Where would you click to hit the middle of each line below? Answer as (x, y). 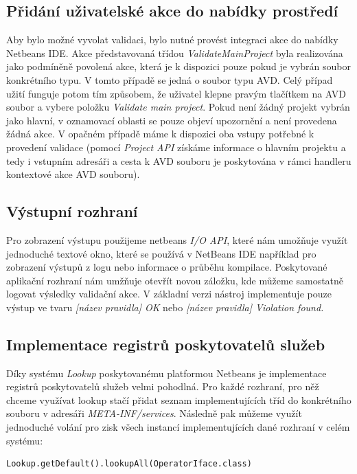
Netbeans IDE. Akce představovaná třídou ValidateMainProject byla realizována (175, 53)
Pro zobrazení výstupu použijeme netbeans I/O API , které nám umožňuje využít (177, 239)
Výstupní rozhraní (72, 211)
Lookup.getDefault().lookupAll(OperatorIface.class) (129, 464)
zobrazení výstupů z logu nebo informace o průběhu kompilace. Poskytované (167, 267)
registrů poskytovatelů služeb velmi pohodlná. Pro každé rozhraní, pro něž (163, 386)
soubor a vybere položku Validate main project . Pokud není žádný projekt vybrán (178, 107)
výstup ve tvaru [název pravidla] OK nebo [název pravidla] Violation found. (165, 307)
